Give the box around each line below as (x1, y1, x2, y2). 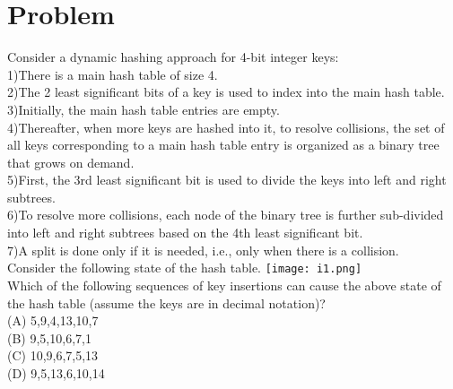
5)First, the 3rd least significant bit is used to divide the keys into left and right (7, 170, 447, 189)
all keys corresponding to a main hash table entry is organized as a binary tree (7, 135, 440, 154)
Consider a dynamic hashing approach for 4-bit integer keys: (7, 48, 339, 66)
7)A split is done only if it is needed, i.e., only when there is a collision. (7, 240, 399, 259)
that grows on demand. (7, 152, 135, 171)
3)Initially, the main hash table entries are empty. (7, 99, 280, 118)
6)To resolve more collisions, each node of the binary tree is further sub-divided (7, 205, 444, 224)
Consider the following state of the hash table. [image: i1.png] (7, 258, 362, 277)
